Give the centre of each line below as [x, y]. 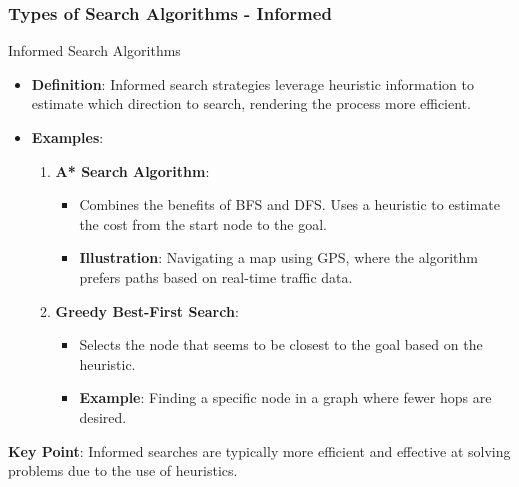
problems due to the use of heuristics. [123, 470]
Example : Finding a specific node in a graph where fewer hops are [285, 397]
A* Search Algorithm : [132, 170]
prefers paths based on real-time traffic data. [216, 276]
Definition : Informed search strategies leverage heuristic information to [252, 83]
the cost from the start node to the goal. [203, 223]
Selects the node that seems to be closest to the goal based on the [281, 344]
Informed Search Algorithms [94, 50]
